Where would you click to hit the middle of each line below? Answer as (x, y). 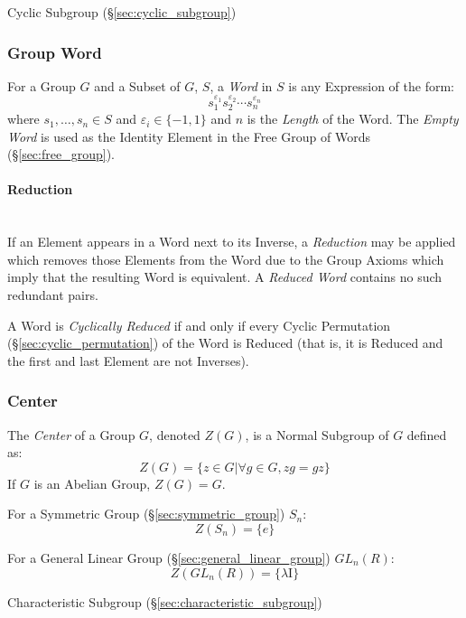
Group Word (55, 52)
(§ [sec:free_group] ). (61, 154)
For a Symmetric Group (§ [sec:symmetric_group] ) (146, 514)
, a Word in (241, 85)
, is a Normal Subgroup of (317, 434)
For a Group (42, 85)
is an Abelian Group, (92, 483)
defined (427, 434)
